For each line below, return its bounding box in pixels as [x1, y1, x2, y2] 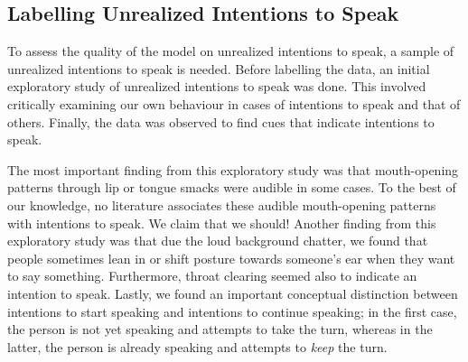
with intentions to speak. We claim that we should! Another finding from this [7, 213, 436, 232]
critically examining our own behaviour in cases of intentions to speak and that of [7, 94, 461, 113]
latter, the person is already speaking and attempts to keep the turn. [7, 337, 388, 356]
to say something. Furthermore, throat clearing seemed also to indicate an [7, 266, 417, 285]
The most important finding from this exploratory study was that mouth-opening [7, 160, 459, 179]
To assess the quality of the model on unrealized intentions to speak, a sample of [7, 42, 454, 60]
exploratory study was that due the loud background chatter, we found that [7, 231, 428, 250]
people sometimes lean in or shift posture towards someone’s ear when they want [7, 248, 455, 267]
